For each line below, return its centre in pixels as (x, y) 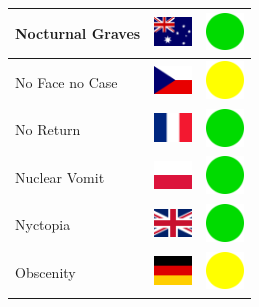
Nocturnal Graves (78, 32)
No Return (48, 129)
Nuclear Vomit (60, 176)
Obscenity (45, 272)
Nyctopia (43, 224)
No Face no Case (66, 81)
